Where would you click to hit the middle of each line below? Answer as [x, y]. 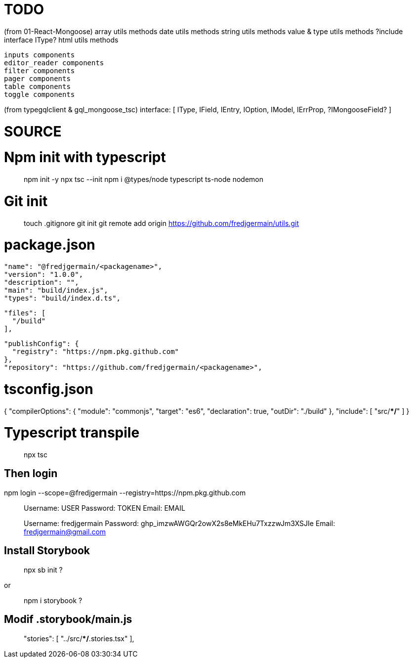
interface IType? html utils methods [61, 40]
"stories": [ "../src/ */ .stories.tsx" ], [79, 638]
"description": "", [41, 282]
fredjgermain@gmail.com [65, 531]
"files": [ [25, 313]
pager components [37, 78]
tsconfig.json [49, 389]
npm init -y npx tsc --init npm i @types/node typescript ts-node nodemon [144, 179]
